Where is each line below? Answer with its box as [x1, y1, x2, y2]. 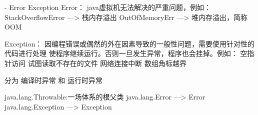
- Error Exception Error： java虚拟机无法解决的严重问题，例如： [4, 2, 211, 12]
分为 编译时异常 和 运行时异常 [4, 74, 102, 85]
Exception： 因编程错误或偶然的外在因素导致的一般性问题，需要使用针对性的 [4, 38, 254, 48]
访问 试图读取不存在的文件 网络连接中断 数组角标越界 [11, 57, 186, 68]
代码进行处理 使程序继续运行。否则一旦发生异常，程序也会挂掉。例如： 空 [4, 48, 247, 58]
